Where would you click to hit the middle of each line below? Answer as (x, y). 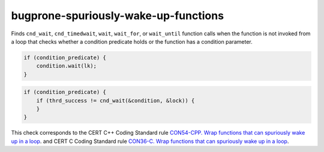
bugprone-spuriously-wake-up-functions (118, 16)
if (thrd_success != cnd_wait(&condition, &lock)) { (115, 101)
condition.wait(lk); (67, 66)
